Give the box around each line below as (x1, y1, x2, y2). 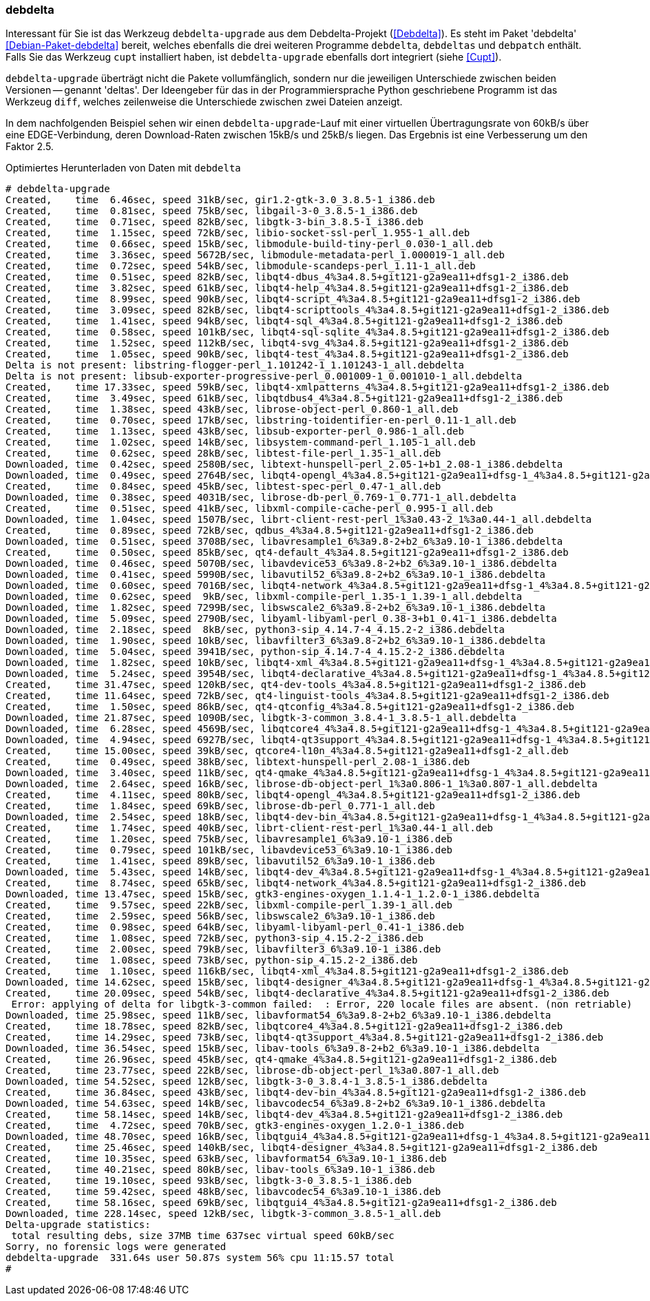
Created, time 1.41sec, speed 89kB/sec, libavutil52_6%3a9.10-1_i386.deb (6, 855, 435, 867)
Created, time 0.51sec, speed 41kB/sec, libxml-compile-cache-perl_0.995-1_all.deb (6, 503, 494, 514)
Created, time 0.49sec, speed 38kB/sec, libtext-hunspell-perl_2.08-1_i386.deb (6, 756, 470, 768)
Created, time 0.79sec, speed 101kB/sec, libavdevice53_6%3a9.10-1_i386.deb (6, 844, 453, 856)
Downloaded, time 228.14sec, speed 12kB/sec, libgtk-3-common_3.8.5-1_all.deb (6, 1208, 441, 1220)
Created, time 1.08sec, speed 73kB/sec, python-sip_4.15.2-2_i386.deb (6, 955, 418, 966)
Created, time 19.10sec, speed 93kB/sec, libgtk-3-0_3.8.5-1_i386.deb (6, 1175, 412, 1187)
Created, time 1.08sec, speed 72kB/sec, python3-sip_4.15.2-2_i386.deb (6, 933, 423, 944)
